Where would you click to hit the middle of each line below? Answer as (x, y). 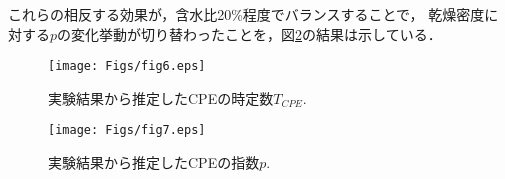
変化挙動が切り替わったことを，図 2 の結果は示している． (256, 33)
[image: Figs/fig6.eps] (127, 66)
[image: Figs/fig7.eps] (127, 130)
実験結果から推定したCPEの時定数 (161, 97)
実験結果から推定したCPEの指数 (154, 162)
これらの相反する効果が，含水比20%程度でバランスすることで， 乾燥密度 (246, 14)
